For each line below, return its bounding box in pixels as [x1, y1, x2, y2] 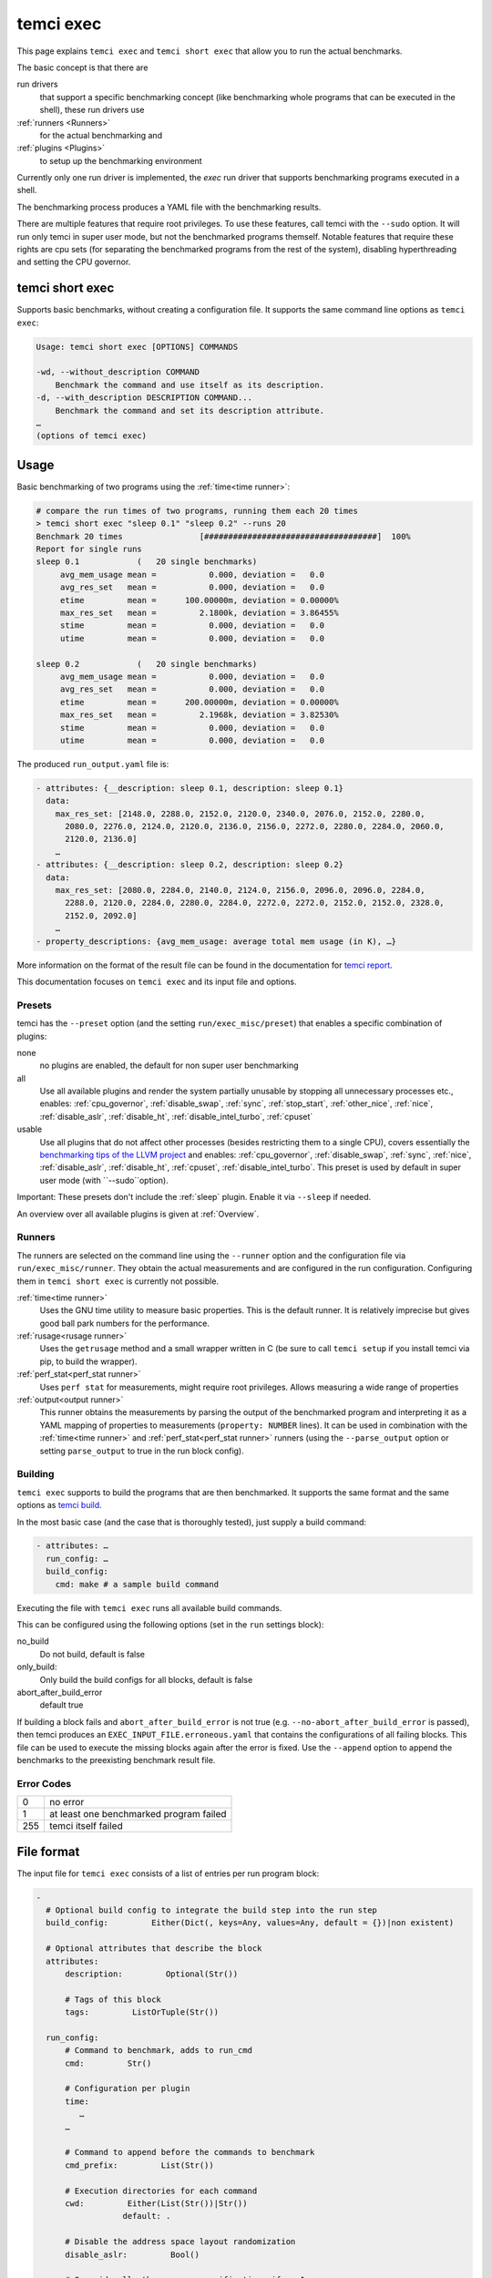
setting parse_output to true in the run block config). [39, 1445, 245, 1456]
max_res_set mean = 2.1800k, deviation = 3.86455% [59, 608, 339, 619]
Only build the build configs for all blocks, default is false [39, 1674, 253, 1685]
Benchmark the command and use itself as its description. [55, 379, 325, 390]
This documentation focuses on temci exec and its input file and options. [16, 976, 297, 987]
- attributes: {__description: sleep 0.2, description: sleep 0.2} [36, 859, 344, 870]
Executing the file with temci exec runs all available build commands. [16, 1602, 282, 1613]
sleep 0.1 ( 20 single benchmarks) [36, 557, 258, 567]
